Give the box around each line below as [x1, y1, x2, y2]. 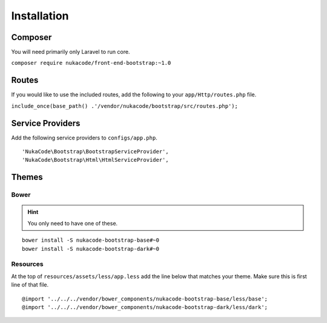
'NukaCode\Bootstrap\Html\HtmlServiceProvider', [22, 156, 169, 164]
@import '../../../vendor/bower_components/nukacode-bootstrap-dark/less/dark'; [22, 304, 268, 310]
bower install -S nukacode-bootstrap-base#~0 [22, 237, 160, 244]
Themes [11, 172, 44, 182]
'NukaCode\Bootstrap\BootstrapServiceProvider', [22, 148, 169, 155]
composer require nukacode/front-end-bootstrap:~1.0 [11, 59, 171, 67]
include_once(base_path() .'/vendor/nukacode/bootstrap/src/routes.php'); [11, 102, 239, 109]
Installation [11, 9, 69, 22]
